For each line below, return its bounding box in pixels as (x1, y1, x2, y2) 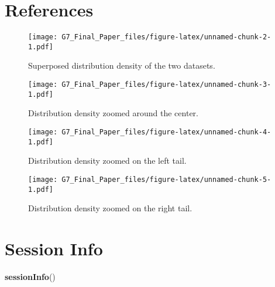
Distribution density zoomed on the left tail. (28, 154, 187, 167)
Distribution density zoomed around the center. (28, 107, 198, 119)
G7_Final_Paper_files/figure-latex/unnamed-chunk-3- (61, 80, 271, 89)
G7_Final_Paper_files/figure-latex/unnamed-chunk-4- (61, 127, 271, 136)
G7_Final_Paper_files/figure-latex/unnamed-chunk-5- (61, 175, 271, 184)
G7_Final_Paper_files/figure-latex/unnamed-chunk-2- (61, 33, 271, 42)
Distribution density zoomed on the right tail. (28, 202, 192, 214)
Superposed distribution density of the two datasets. (28, 59, 215, 72)
